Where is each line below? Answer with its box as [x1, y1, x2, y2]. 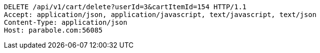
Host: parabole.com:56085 [4, 26, 103, 34]
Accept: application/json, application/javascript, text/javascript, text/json [4, 11, 317, 18]
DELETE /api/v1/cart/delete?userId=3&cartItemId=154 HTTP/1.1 [4, 3, 247, 11]
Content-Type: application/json [4, 18, 127, 26]
